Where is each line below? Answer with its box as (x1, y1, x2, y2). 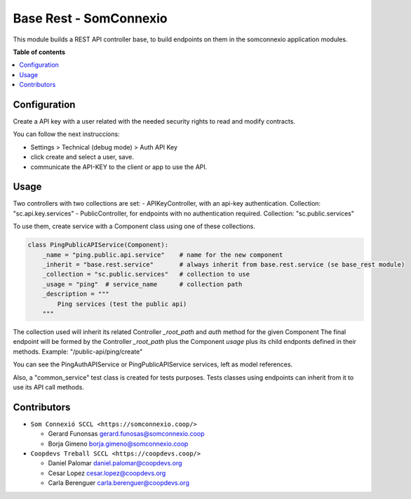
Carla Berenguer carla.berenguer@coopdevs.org (48, 479, 189, 487)
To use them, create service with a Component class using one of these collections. (13, 222, 255, 231)
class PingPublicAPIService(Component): (27, 241, 168, 249)
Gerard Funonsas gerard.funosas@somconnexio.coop (48, 430, 205, 438)
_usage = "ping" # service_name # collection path (42, 280, 243, 288)
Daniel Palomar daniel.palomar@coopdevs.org (48, 459, 182, 467)
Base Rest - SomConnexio (13, 11, 168, 26)
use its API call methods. (13, 382, 84, 391)
